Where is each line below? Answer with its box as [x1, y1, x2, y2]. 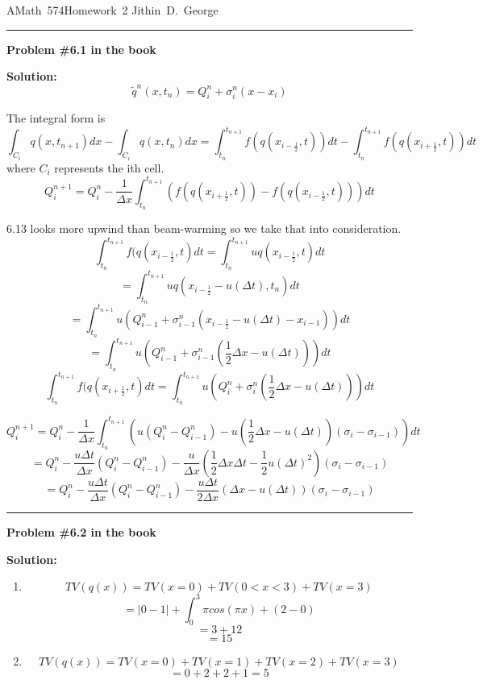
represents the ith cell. [54, 159, 164, 176]
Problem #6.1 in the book [6, 40, 156, 57]
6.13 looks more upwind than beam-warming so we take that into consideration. [6, 220, 402, 237]
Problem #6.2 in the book [6, 524, 156, 540]
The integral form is [6, 110, 106, 126]
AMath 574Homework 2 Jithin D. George [6, 2, 219, 18]
